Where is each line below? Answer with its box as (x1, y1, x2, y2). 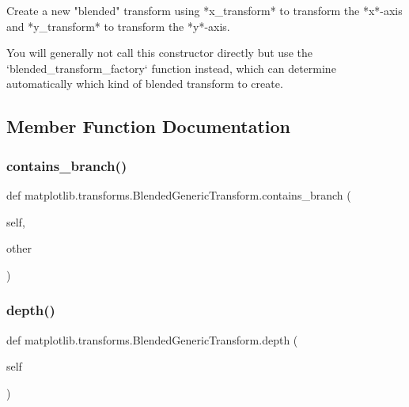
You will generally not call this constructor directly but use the (6, 44, 312, 61)
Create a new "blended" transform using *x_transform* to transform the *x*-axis (6, 2, 403, 18)
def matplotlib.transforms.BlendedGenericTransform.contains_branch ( (6, 186, 351, 203)
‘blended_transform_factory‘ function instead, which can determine (6, 59, 336, 76)
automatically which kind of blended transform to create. (6, 75, 283, 92)
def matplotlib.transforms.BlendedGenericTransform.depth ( (6, 331, 298, 348)
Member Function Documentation (6, 114, 291, 139)
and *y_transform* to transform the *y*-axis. (6, 17, 230, 34)
